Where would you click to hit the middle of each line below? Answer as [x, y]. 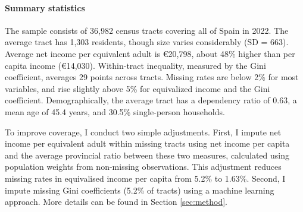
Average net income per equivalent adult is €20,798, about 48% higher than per [150, 53]
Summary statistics [45, 7]
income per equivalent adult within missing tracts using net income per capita [147, 143]
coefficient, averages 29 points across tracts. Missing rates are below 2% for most [152, 77]
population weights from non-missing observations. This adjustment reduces [143, 167]
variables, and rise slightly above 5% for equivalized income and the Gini [138, 88]
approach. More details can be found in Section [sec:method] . [116, 202]
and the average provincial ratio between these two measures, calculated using [147, 155]
